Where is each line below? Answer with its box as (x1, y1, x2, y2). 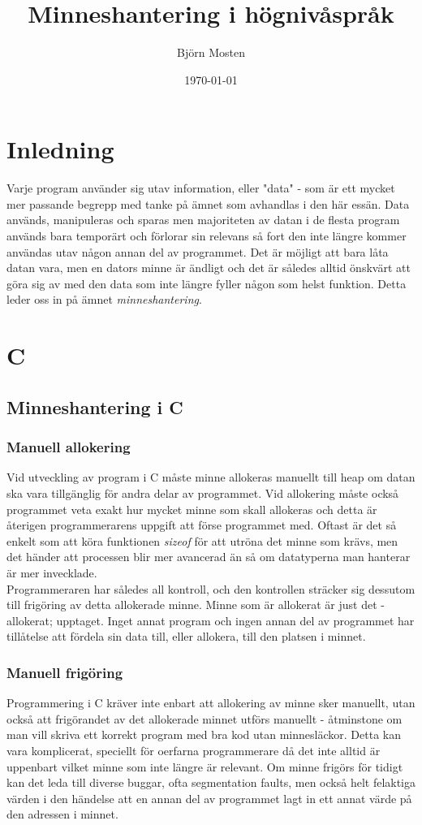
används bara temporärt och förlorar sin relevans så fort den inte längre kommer (6, 227, 407, 244)
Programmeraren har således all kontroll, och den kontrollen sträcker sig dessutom (6, 580, 416, 597)
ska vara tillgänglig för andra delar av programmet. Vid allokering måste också (6, 484, 399, 501)
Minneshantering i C (6, 394, 183, 419)
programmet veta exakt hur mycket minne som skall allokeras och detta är (6, 500, 377, 517)
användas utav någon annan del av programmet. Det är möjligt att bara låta (6, 243, 389, 260)
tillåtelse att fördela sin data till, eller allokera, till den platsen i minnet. (6, 628, 366, 645)
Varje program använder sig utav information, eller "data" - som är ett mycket (6, 179, 395, 197)
